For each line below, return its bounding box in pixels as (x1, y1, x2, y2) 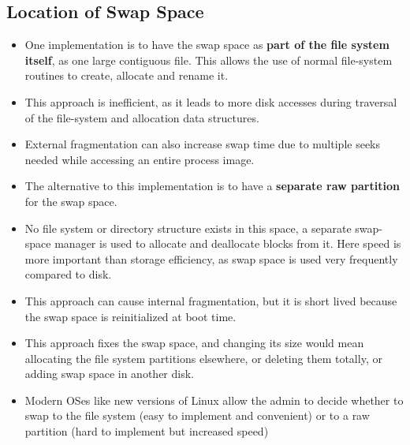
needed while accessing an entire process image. (24, 151, 255, 167)
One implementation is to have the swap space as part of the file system (24, 36, 389, 53)
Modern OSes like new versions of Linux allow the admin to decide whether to (24, 391, 404, 408)
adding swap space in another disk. (24, 365, 194, 382)
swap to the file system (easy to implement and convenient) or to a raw (24, 407, 370, 424)
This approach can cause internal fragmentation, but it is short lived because (24, 292, 397, 309)
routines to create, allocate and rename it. (24, 67, 229, 84)
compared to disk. (24, 266, 112, 282)
